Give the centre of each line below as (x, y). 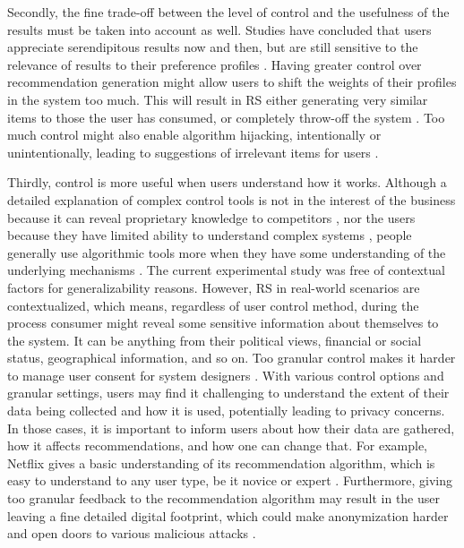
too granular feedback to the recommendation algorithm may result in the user (223, 498)
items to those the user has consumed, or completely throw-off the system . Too (226, 117)
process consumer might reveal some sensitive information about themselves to (223, 323)
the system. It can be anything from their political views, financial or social (215, 340)
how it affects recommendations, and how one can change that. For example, (217, 445)
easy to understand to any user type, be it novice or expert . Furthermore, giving (230, 480)
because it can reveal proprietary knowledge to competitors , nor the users (211, 217)
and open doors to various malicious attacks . (132, 533)
